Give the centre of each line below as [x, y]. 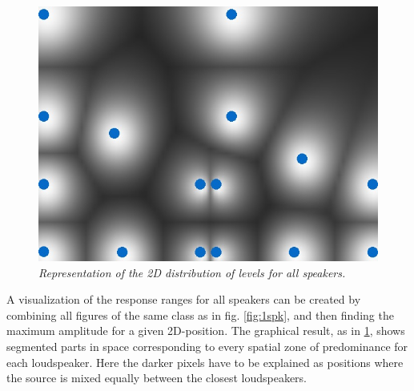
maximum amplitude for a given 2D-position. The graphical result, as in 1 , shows [206, 331]
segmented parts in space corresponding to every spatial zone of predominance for [207, 346]
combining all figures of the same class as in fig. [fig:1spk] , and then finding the [200, 314]
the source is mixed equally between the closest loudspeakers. [157, 378]
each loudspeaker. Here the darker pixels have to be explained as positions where [205, 362]
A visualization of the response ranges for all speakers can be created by [184, 299]
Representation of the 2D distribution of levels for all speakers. [192, 272]
